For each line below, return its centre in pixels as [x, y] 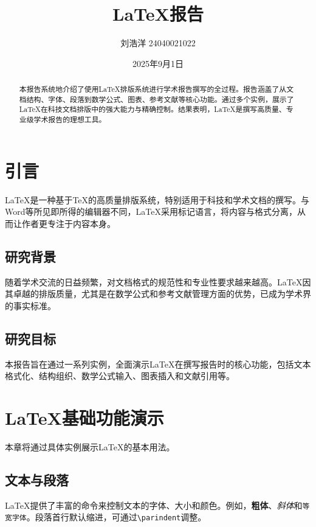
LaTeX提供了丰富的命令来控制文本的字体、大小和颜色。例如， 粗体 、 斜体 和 [154, 505]
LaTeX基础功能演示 [84, 418]
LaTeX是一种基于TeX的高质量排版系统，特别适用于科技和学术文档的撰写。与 [157, 199]
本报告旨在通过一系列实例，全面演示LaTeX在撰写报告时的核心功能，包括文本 [158, 364]
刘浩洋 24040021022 [158, 43]
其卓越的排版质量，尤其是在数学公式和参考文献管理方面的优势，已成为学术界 [158, 294]
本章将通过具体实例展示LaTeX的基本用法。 [90, 446]
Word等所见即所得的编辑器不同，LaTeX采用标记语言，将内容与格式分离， [151, 211]
